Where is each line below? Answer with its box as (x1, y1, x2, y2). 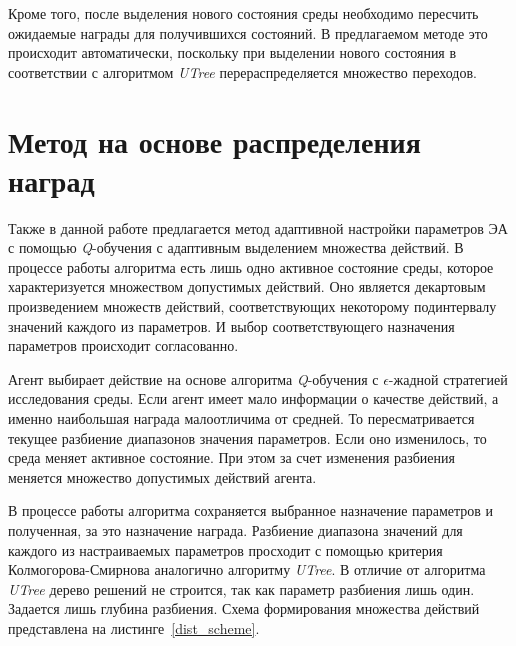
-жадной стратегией (388, 368, 508, 389)
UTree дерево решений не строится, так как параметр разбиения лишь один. (8, 578, 475, 599)
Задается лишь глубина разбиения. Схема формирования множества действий (8, 598, 480, 619)
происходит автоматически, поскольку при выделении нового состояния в (8, 42, 457, 63)
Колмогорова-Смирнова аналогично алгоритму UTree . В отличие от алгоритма (8, 559, 486, 580)
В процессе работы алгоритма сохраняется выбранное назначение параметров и (8, 500, 494, 521)
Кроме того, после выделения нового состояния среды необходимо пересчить (8, 3, 479, 23)
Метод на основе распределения (8, 120, 421, 161)
